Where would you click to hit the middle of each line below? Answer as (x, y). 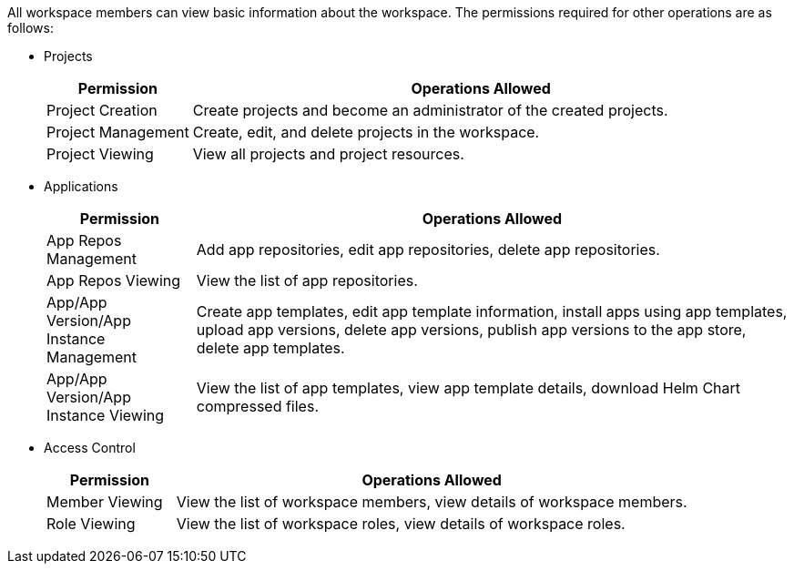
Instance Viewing (106, 415)
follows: (31, 28)
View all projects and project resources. (328, 154)
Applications (81, 186)
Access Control (90, 448)
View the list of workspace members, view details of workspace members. (432, 502)
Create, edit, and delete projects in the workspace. (366, 132)
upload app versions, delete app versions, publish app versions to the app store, (471, 330)
